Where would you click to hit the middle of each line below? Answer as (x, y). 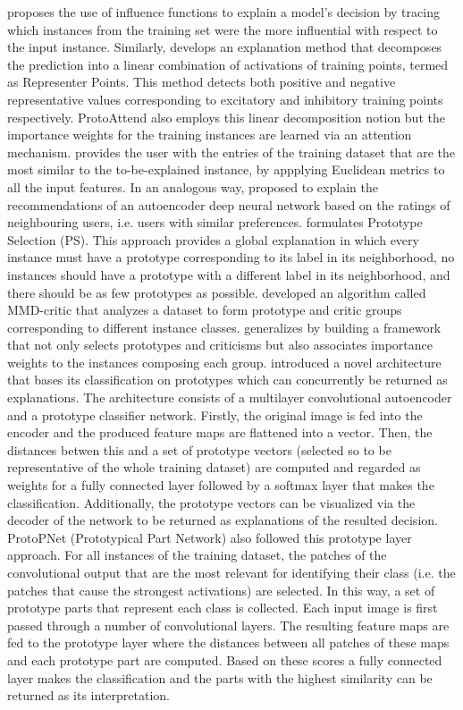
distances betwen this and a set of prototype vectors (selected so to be (199, 449)
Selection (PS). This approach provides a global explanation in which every (213, 239)
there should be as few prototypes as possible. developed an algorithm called (217, 292)
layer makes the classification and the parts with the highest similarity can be (220, 677)
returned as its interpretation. (88, 695)
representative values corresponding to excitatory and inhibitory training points (225, 99)
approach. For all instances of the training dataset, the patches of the (197, 555)
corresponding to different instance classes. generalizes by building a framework (224, 327)
